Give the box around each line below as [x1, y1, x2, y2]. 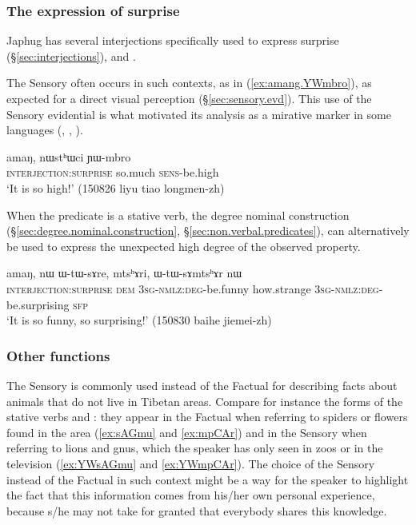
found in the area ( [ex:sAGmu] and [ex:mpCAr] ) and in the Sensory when [6, 424, 367, 440]
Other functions [6, 345, 110, 365]
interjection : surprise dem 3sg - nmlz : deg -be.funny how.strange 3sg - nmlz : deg [6, 280, 379, 296]
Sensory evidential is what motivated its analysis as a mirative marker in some [6, 105, 391, 122]
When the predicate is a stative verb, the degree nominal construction [6, 206, 350, 223]
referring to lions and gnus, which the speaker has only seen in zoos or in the [6, 439, 383, 456]
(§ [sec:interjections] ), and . [6, 47, 136, 64]
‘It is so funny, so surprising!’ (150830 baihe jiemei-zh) [6, 312, 272, 328]
